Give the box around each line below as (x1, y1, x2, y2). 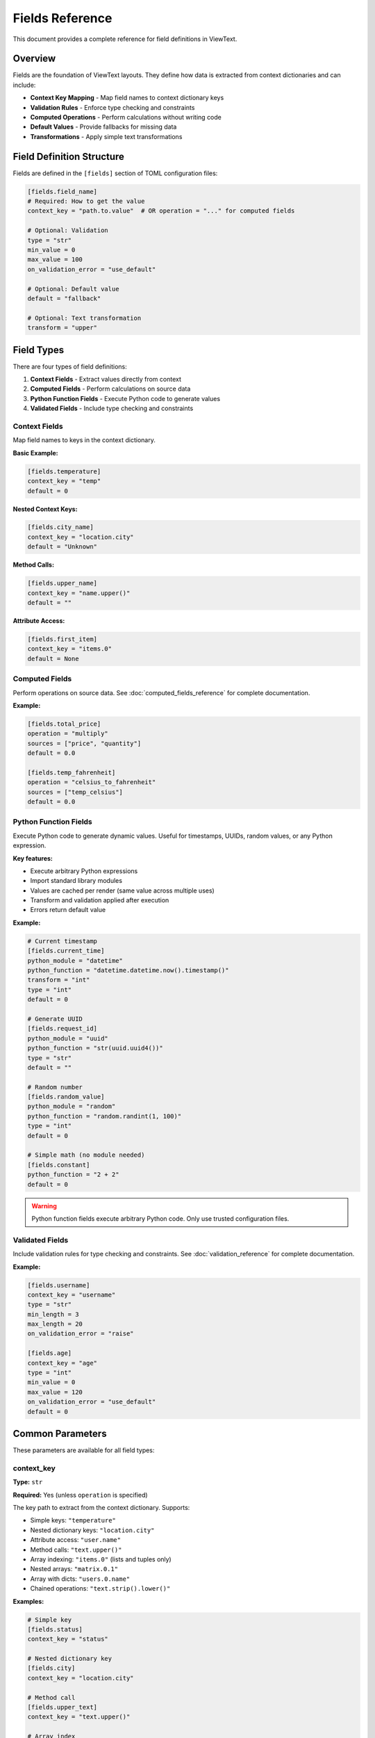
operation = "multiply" (27, 730, 109, 738)
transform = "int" (27, 976, 90, 984)
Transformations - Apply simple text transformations (30, 132, 183, 140)
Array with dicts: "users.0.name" (30, 1575, 131, 1583)
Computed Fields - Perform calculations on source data (30, 384, 191, 393)
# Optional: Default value (27, 285, 119, 293)
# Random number (27, 1083, 83, 1091)
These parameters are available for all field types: (12, 1446, 155, 1454)
